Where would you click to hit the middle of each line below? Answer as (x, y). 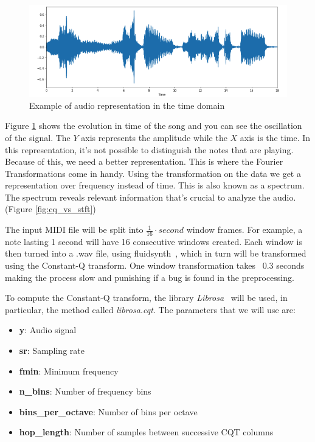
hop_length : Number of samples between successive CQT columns (146, 432)
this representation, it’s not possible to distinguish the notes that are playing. (149, 149)
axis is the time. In (275, 137)
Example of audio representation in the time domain (127, 105)
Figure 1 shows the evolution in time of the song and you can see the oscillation (154, 126)
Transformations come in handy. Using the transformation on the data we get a (153, 173)
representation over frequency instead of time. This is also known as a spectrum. (155, 185)
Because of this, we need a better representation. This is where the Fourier (144, 161)
